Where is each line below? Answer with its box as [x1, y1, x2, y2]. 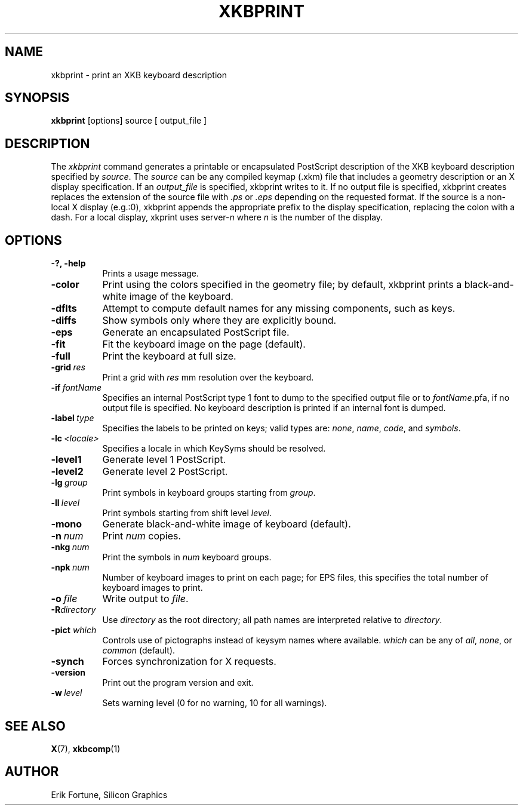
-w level [51, 688, 82, 698]
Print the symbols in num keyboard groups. [102, 552, 272, 563]
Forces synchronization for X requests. [102, 655, 276, 668]
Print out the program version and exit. [102, 677, 254, 688]
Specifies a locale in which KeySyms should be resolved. [102, 443, 326, 454]
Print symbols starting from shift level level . [102, 508, 272, 518]
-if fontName [51, 382, 102, 393]
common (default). [102, 645, 176, 656]
